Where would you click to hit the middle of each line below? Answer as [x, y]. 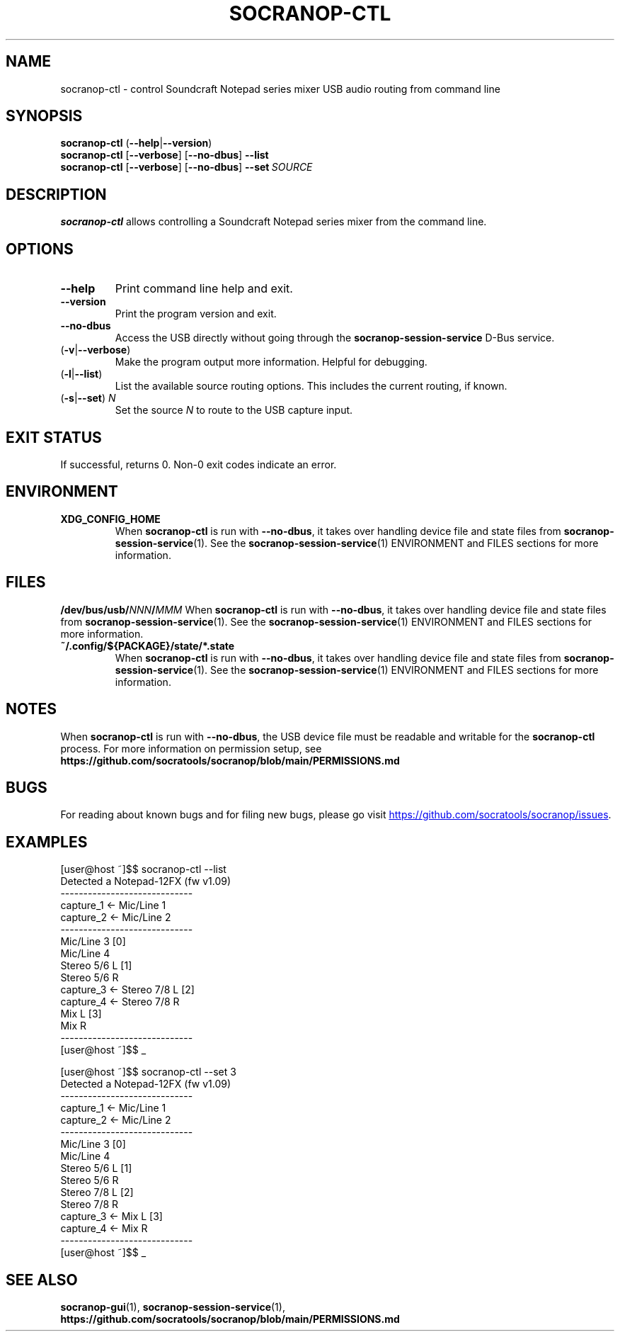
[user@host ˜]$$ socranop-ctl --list [143, 869]
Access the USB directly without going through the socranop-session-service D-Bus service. [335, 338]
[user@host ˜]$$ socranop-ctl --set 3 [148, 1072]
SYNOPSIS [44, 116]
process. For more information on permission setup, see [191, 748]
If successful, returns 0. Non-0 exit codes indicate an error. [199, 464]
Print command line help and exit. [204, 289]
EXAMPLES [47, 842]
